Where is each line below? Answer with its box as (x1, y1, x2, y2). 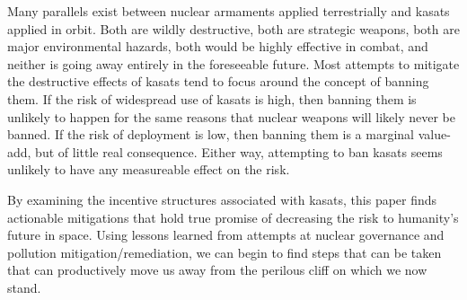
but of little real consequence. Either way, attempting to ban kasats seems (35, 142, 443, 161)
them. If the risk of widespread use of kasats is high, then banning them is (7, 89, 417, 108)
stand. (7, 278, 41, 296)
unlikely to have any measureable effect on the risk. (7, 160, 290, 179)
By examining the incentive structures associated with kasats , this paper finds (7, 190, 437, 208)
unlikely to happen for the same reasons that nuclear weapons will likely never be (7, 107, 456, 126)
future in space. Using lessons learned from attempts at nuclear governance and (7, 225, 445, 244)
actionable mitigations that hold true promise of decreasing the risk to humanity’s (7, 207, 459, 226)
